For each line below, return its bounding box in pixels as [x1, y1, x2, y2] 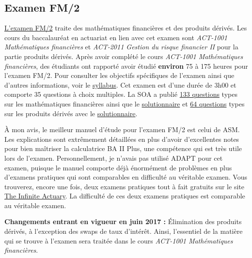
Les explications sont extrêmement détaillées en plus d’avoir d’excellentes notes [4, 134, 239, 144]
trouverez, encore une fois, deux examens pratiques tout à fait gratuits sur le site [4, 181, 244, 191]
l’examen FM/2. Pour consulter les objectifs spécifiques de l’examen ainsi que [4, 70, 235, 80]
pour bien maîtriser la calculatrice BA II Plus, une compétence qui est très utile [4, 143, 242, 153]
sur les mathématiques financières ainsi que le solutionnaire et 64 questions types [4, 98, 245, 108]
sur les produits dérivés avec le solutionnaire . [4, 108, 138, 118]
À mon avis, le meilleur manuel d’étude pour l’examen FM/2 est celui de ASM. [4, 124, 240, 135]
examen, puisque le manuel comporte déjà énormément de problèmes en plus [4, 162, 232, 172]
